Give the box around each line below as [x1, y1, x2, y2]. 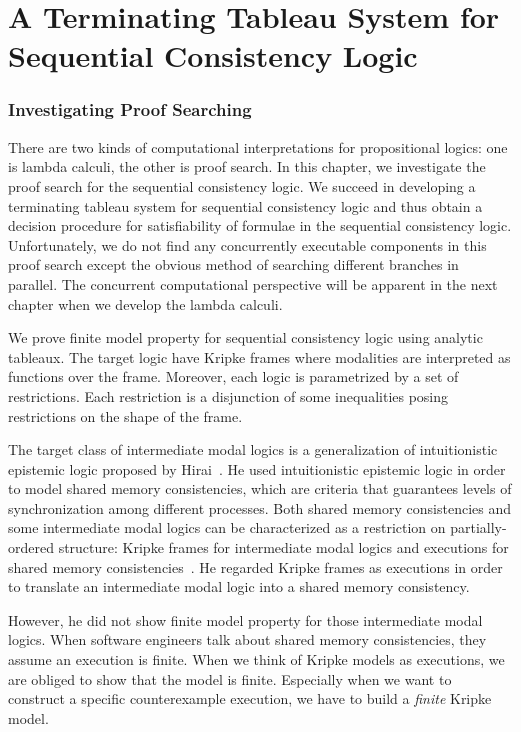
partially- [450, 517, 507, 538]
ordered [8, 537, 54, 558]
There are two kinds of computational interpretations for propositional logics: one [8, 136, 508, 157]
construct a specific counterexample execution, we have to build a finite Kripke [8, 688, 492, 709]
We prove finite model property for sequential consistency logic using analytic [8, 327, 483, 348]
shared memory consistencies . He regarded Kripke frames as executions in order [8, 556, 503, 577]
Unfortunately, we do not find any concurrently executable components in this [8, 234, 487, 255]
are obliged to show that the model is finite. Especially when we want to [8, 668, 452, 689]
